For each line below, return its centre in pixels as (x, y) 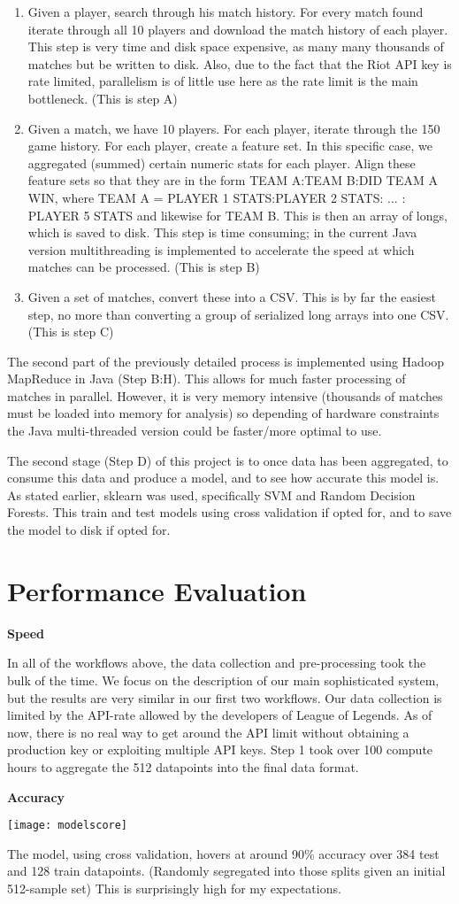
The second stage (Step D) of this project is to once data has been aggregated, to (228, 460)
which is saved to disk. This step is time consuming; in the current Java (222, 232)
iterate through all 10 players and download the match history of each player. (238, 29)
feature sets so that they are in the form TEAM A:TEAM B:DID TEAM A (233, 180)
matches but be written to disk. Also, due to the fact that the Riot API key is (240, 63)
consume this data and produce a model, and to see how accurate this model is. (223, 478)
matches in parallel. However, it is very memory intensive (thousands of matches (225, 395)
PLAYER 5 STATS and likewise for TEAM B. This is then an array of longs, (237, 215)
